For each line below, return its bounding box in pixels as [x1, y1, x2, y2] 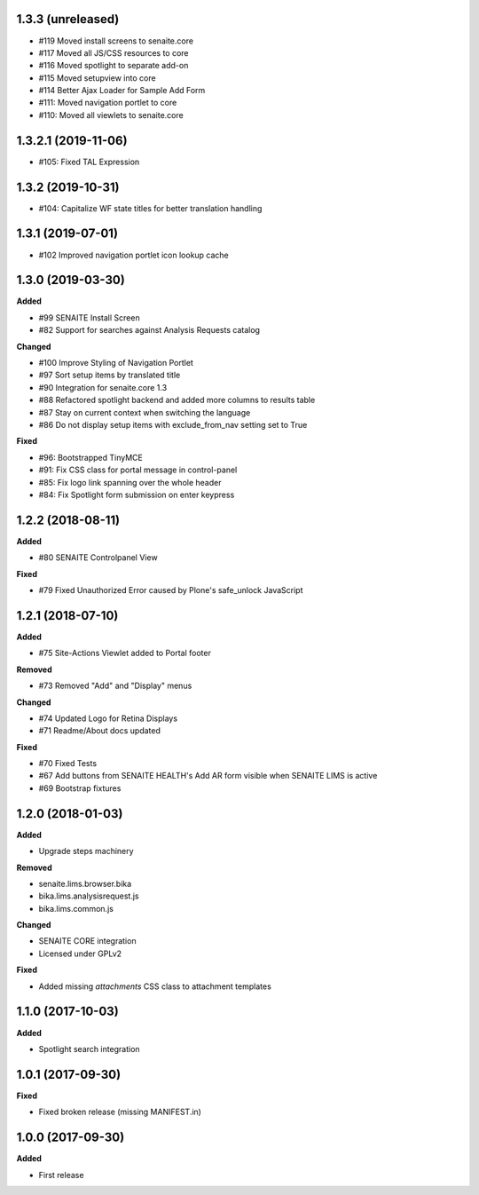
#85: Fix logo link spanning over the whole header [38, 477, 222, 487]
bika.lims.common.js [38, 903, 114, 914]
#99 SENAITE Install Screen [38, 312, 141, 323]
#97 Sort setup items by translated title [38, 369, 181, 381]
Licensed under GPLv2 [38, 948, 122, 959]
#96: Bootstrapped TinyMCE [38, 452, 144, 463]
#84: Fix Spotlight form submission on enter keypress [38, 489, 235, 500]
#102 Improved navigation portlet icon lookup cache [38, 249, 230, 260]
